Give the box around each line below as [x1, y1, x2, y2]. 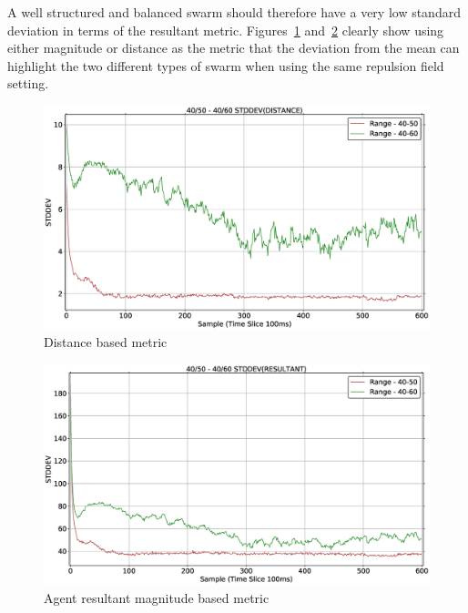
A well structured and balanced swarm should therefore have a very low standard [7, 3, 461, 21]
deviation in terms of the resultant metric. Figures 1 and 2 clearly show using [7, 20, 444, 39]
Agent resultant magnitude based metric [44, 587, 270, 607]
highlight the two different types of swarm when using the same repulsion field [7, 56, 444, 75]
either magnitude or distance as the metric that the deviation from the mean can [7, 38, 460, 57]
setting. [7, 74, 49, 93]
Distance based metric [44, 332, 168, 352]
